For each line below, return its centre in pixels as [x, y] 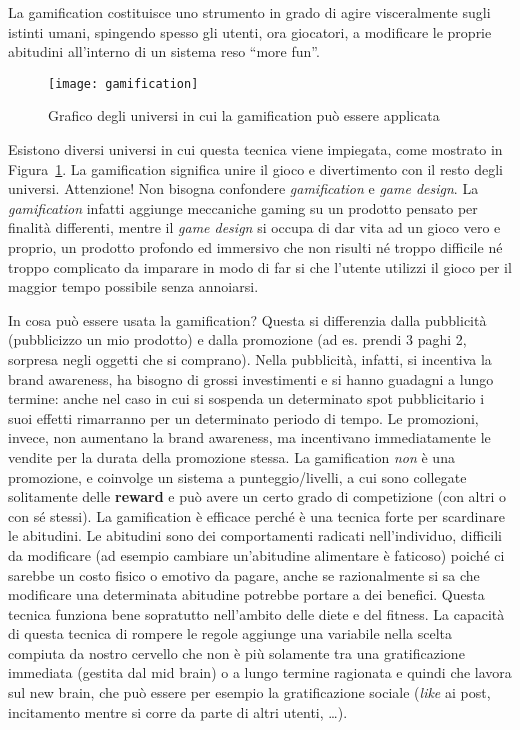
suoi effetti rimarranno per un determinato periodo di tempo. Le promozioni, [243, 417]
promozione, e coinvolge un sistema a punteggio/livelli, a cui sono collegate [237, 476]
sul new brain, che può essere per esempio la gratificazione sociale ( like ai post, [249, 692]
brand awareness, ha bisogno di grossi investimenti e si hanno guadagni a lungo [251, 378]
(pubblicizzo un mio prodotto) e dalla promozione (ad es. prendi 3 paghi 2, [237, 339]
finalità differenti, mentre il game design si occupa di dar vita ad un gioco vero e [254, 227]
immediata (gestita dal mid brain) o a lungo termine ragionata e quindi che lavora [260, 672]
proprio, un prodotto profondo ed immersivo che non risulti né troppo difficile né [255, 247]
